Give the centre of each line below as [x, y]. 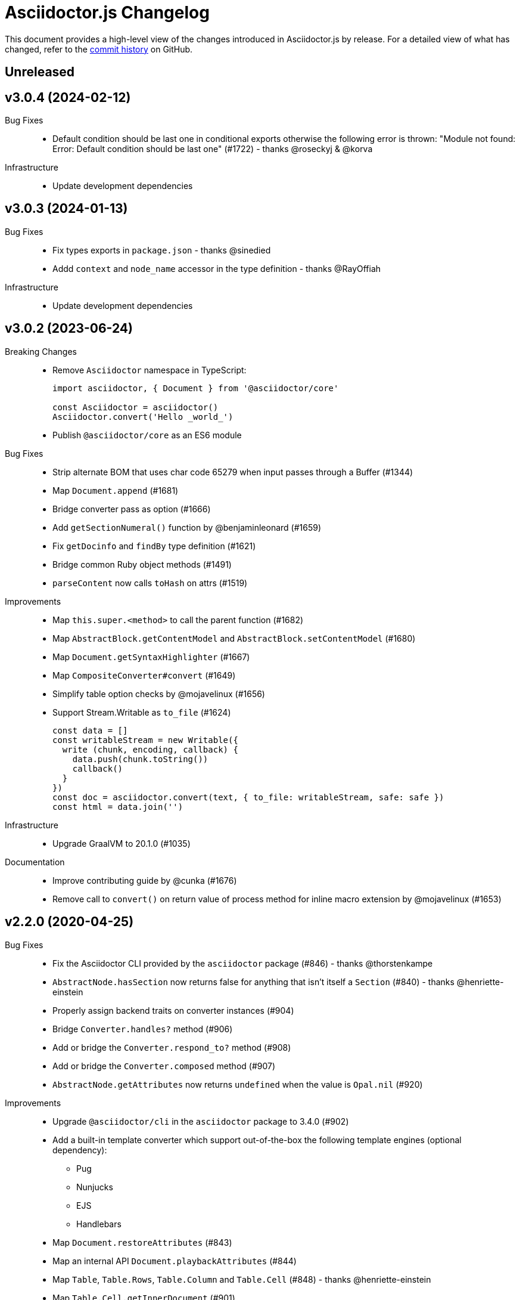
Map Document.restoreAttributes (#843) [142, 1242]
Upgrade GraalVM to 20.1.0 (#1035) [122, 843]
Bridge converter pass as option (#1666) [132, 509]
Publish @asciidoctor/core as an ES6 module [147, 435]
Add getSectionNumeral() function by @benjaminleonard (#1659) [187, 527]
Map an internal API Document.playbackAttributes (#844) [175, 1261]
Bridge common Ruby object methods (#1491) [142, 564]
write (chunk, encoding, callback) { [150, 749]
